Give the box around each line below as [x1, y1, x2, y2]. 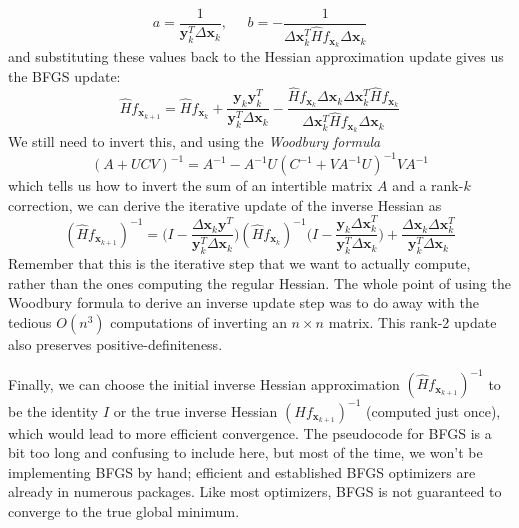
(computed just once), [366, 400, 501, 421]
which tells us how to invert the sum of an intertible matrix [8, 175, 373, 196]
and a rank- [392, 175, 464, 196]
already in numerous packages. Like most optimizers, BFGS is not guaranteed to [8, 481, 502, 502]
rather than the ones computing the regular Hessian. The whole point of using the [8, 272, 511, 293]
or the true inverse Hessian [113, 400, 278, 421]
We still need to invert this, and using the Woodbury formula [8, 131, 381, 152]
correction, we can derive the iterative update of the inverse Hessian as [8, 194, 442, 215]
